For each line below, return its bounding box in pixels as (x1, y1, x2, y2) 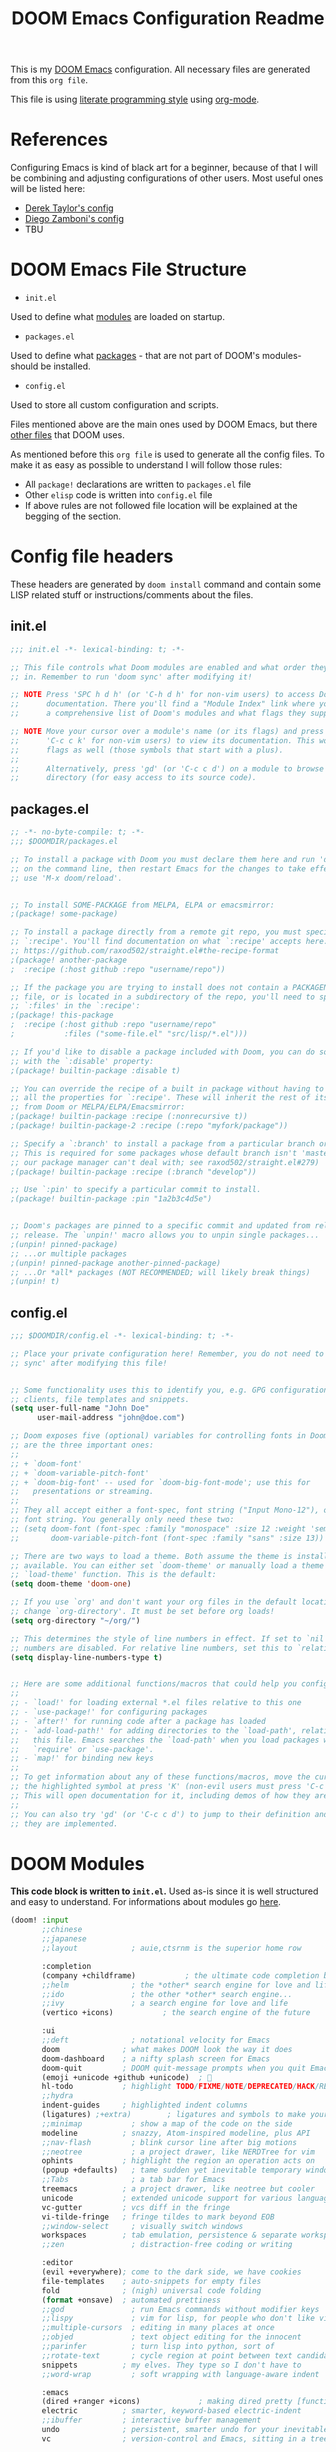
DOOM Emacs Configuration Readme (11, 7, 325, 30)
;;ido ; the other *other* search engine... (41, 1989, 293, 1999)
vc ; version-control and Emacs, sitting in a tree (41, 2433, 329, 2444)
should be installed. (10, 360, 92, 372)
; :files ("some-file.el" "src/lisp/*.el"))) (10, 1029, 248, 1039)
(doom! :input (10, 1915, 70, 1926)
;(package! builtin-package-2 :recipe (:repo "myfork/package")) (10, 1121, 288, 1131)
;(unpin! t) (10, 1277, 60, 1287)
